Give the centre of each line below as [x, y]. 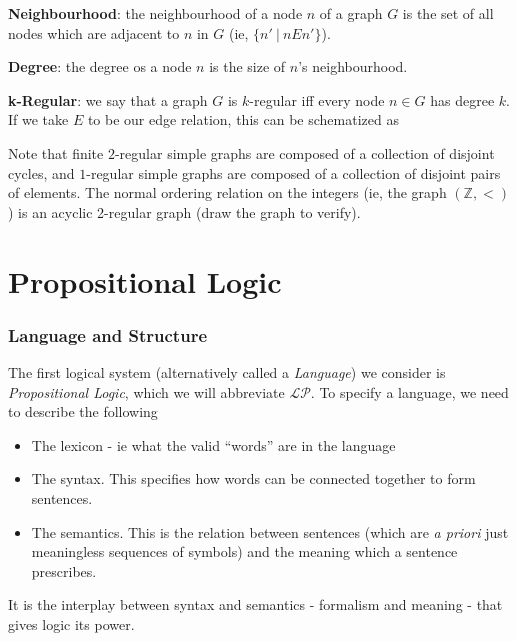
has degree [462, 99]
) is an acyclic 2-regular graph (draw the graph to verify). [184, 211]
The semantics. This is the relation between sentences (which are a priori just [270, 531]
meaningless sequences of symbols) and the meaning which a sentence [244, 551]
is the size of [247, 66]
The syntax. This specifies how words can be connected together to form [253, 478]
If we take [38, 119]
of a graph [351, 13]
